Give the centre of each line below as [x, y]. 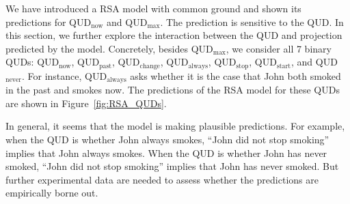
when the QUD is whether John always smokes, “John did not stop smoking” [167, 140]
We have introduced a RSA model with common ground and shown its [153, 8]
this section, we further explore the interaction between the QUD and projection [174, 35]
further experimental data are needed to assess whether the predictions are [162, 179]
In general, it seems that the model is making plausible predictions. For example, [175, 126]
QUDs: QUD [32, 62]
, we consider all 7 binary [279, 48]
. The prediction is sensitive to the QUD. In [252, 21]
